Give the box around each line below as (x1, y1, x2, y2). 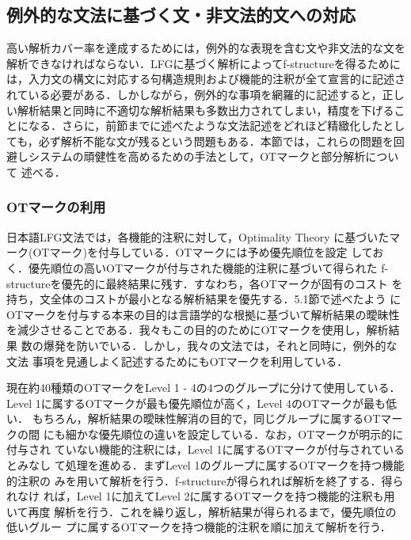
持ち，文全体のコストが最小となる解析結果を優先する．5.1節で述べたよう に (6, 291, 401, 307)
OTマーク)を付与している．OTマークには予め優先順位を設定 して (32, 244, 373, 260)
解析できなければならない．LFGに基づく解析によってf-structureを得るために (6, 55, 401, 71)
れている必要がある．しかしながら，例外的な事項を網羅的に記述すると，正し (6, 86, 405, 102)
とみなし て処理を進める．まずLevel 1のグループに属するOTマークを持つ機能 (6, 457, 405, 473)
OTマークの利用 (6, 197, 106, 217)
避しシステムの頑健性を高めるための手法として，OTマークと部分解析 (6, 148, 366, 165)
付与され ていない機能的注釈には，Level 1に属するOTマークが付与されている (6, 441, 405, 458)
